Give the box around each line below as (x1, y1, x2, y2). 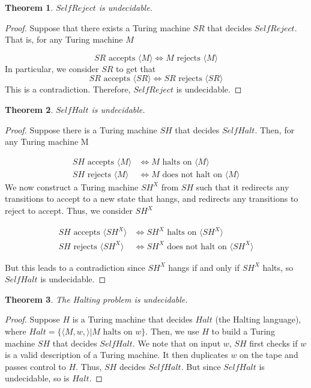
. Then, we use (145, 325, 199, 338)
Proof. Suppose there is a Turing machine (5, 123, 157, 136)
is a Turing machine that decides (72, 313, 193, 326)
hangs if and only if (168, 261, 240, 273)
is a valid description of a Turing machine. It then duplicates (5, 348, 228, 361)
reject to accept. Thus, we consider (5, 204, 133, 216)
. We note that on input (132, 336, 221, 349)
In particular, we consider (5, 62, 99, 74)
